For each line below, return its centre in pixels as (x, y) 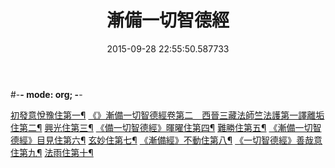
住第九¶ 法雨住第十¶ (52, 152)
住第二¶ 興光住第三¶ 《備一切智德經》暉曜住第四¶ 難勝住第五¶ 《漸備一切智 (166, 127)
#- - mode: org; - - (46, 94)
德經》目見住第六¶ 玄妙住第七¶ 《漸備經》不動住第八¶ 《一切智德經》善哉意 (166, 140)
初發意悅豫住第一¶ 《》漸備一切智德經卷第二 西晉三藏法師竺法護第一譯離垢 (167, 115)
